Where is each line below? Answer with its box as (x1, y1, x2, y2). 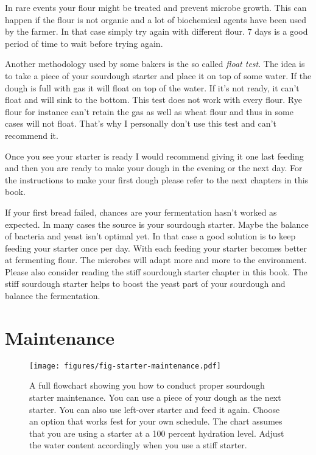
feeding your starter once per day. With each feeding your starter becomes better (5, 241, 307, 254)
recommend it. (5, 129, 58, 141)
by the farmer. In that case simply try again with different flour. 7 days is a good (5, 25, 308, 38)
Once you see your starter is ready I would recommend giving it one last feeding (5, 149, 304, 162)
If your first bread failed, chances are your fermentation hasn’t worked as (5, 205, 277, 218)
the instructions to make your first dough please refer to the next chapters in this (5, 173, 309, 186)
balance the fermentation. (5, 289, 100, 302)
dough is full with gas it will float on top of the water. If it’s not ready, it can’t (5, 81, 300, 94)
